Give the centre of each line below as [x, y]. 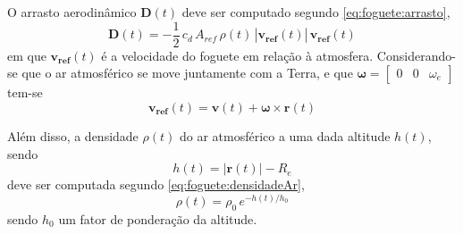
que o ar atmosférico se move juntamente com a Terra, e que [187, 73]
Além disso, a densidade [73, 136]
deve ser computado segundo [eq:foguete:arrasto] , [316, 12]
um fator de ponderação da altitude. [158, 218]
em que [27, 55]
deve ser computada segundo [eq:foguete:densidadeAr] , [156, 184]
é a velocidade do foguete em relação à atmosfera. [237, 55]
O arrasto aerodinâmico [72, 12]
